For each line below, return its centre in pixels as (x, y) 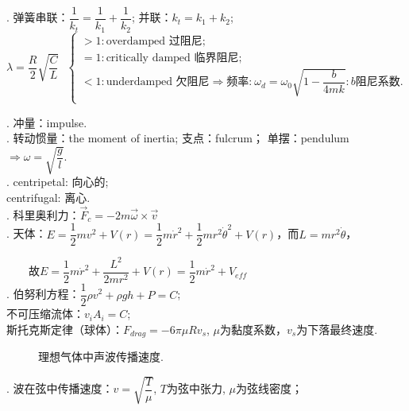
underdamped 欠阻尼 (158, 82)
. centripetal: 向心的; (58, 182)
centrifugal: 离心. (48, 198)
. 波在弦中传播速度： (60, 388)
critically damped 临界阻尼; (174, 58)
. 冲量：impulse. (47, 122)
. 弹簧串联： (38, 17)
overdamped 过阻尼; (156, 41)
